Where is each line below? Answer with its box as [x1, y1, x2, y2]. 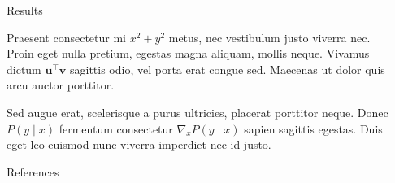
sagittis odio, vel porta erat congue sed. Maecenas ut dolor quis [69, 60, 385, 77]
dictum [7, 60, 41, 77]
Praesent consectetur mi [7, 28, 127, 46]
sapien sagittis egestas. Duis [244, 120, 383, 137]
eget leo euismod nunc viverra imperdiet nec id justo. [7, 136, 271, 153]
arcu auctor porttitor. [7, 76, 115, 94]
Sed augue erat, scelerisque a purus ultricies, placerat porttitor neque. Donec [7, 103, 388, 120]
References [7, 163, 59, 180]
